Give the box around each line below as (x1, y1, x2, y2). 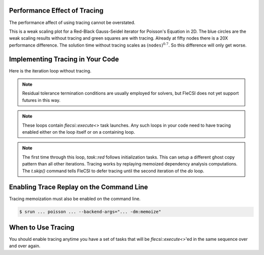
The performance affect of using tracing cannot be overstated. (9, 20, 135, 25)
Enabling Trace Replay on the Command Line (9, 183, 149, 191)
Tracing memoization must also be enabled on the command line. (9, 196, 141, 202)
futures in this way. (22, 97, 61, 103)
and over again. (9, 243, 41, 249)
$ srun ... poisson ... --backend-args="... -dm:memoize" (19, 209, 161, 215)
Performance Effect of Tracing (9, 6, 104, 15)
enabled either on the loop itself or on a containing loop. (22, 129, 135, 135)
